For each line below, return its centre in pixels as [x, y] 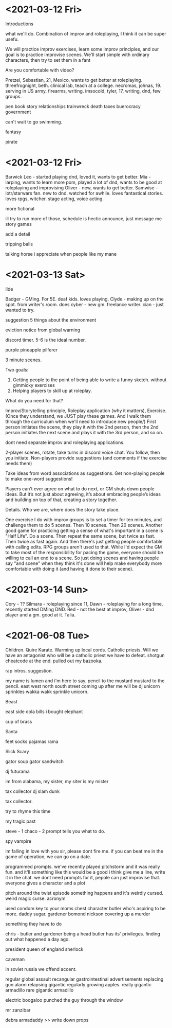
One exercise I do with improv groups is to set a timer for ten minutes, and [83, 519]
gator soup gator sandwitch [35, 761]
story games [18, 224]
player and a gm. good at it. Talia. [41, 615]
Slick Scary [17, 751]
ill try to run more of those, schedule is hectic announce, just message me [84, 218]
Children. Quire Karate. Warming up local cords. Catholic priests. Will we [82, 650]
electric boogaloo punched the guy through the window [64, 1000]
